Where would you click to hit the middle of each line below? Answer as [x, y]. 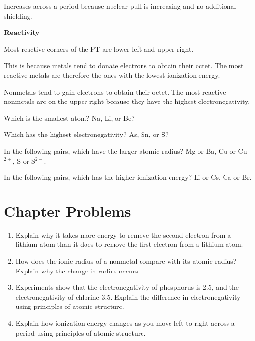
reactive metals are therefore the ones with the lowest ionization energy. [112, 75]
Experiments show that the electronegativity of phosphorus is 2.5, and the [127, 287]
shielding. [18, 16]
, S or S [24, 160]
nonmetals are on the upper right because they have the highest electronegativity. [127, 101]
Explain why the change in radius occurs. [78, 270]
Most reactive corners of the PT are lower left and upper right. [99, 49]
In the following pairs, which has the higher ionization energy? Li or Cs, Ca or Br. [128, 177]
